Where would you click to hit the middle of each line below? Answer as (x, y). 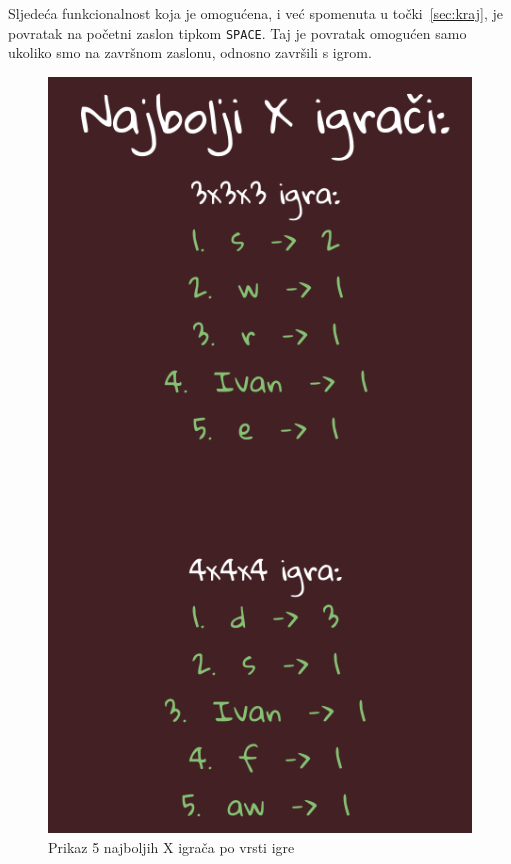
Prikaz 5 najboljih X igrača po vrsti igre (171, 847)
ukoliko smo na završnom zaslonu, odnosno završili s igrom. (190, 52)
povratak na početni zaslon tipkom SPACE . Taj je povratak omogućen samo (237, 32)
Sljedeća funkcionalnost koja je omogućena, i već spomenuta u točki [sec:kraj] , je (255, 13)
